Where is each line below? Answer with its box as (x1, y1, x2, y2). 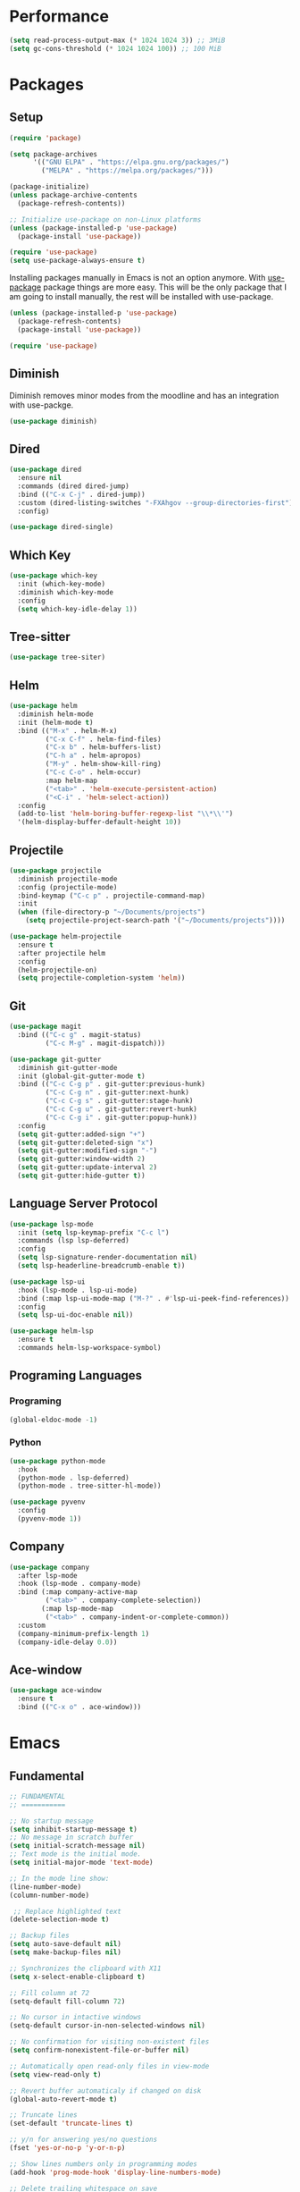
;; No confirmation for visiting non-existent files (9, 2037, 210, 2046)
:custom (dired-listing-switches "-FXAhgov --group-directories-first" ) (17, 498, 294, 507)
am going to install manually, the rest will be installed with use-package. (9, 291, 274, 302)
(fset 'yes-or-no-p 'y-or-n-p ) (9, 2144, 126, 2153)
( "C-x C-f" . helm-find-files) (45, 735, 162, 744)
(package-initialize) (9, 182, 90, 191)
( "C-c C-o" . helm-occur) (45, 768, 142, 777)
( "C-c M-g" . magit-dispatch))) (45, 1039, 166, 1048)
